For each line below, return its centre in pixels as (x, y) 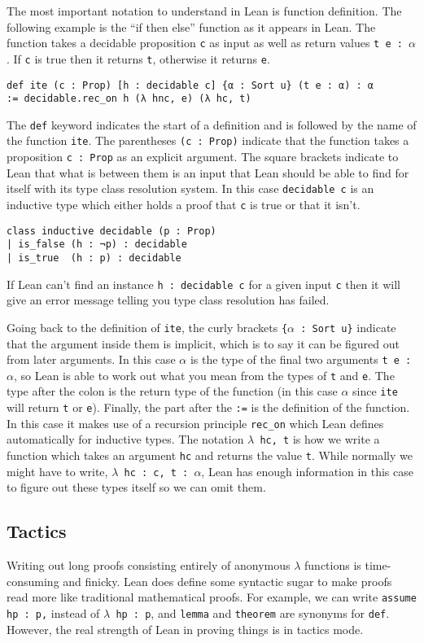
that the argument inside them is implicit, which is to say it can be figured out (203, 343)
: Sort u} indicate (348, 327)
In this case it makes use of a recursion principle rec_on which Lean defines (195, 423)
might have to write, (57, 471)
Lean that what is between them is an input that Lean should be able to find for (208, 172)
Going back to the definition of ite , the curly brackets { (147, 327)
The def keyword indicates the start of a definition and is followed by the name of (212, 124)
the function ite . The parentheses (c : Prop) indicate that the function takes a (208, 140)
